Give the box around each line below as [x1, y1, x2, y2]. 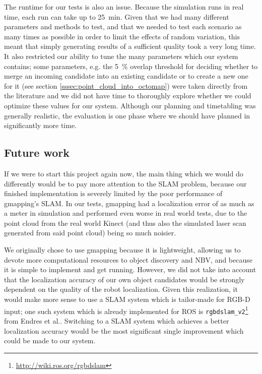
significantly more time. [4, 120, 77, 131]
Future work [4, 145, 70, 160]
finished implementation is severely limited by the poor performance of [4, 188, 223, 199]
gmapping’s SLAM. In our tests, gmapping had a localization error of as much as [4, 198, 254, 208]
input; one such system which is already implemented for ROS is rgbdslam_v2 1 [4, 304, 248, 316]
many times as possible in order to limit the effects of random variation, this [4, 31, 240, 41]
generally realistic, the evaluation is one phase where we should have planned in [4, 110, 250, 120]
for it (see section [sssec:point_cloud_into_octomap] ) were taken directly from [4, 80, 248, 91]
